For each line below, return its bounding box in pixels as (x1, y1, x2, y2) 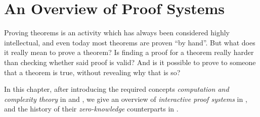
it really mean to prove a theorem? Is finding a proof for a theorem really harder (4, 47, 254, 57)
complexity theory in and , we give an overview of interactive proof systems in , (4, 93, 247, 104)
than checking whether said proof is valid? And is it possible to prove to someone (4, 56, 256, 67)
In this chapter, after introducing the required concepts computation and (4, 84, 229, 94)
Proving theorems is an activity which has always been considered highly (4, 27, 230, 38)
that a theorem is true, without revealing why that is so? (4, 67, 181, 77)
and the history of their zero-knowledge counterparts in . (4, 103, 179, 114)
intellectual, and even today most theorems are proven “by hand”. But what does (4, 37, 255, 47)
